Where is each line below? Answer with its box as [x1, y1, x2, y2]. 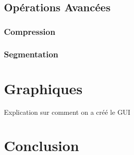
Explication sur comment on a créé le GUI [4, 106, 131, 117]
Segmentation [4, 48, 58, 60]
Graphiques [4, 78, 83, 98]
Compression [4, 25, 56, 37]
